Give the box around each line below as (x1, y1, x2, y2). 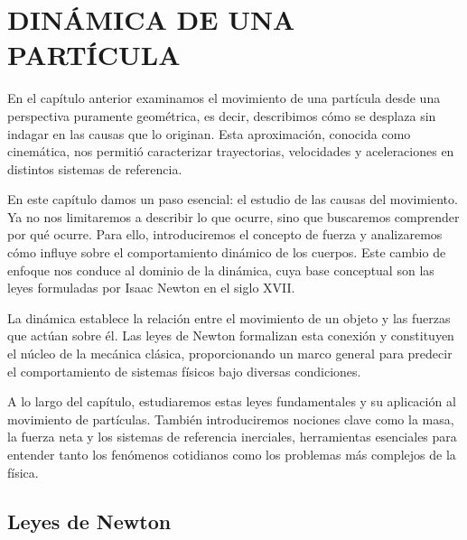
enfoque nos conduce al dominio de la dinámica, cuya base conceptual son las (7, 260, 434, 279)
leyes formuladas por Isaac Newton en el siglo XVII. (7, 278, 295, 297)
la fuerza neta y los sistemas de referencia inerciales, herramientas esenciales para (7, 427, 457, 446)
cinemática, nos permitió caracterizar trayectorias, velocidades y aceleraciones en (7, 142, 454, 161)
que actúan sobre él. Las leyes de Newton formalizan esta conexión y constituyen (7, 326, 454, 345)
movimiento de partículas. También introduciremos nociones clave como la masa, (7, 409, 454, 428)
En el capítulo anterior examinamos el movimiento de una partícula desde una (7, 88, 441, 107)
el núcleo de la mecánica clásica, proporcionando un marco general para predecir (7, 344, 453, 363)
